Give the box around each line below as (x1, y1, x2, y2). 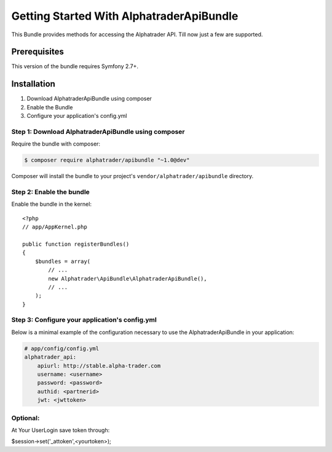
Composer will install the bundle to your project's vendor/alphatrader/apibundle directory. (11, 173, 254, 180)
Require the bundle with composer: (11, 140, 101, 147)
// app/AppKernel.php (22, 224, 87, 230)
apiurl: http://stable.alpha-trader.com (37, 362, 161, 369)
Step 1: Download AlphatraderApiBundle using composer (11, 127, 185, 136)
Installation (11, 79, 55, 89)
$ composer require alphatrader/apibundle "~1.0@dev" (24, 157, 190, 164)
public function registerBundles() (22, 240, 130, 247)
